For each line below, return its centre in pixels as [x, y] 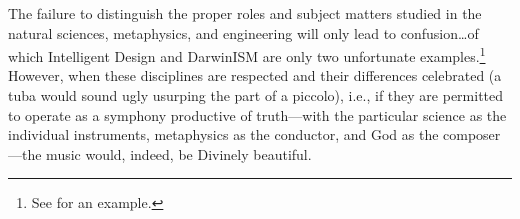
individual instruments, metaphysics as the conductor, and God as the [223, 134]
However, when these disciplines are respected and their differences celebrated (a [255, 75]
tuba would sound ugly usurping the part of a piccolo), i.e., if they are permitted [256, 95]
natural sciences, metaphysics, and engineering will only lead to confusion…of [243, 32]
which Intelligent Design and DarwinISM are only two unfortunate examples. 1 [247, 54]
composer [472, 134]
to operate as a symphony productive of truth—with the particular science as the [257, 114]
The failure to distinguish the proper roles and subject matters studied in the [245, 13]
